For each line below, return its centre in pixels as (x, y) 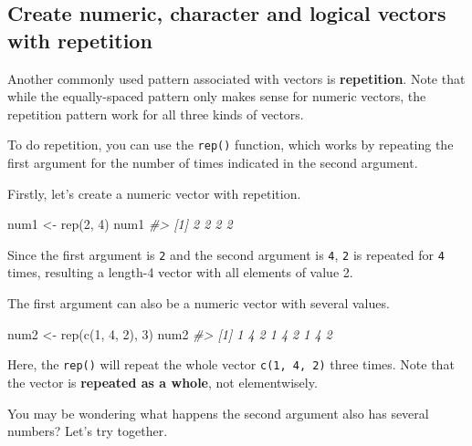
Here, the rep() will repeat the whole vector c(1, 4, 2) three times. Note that (231, 364)
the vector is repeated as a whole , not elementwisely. (163, 382)
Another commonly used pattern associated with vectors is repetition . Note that (236, 78)
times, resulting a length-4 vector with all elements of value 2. (180, 272)
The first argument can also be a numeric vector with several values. (199, 303)
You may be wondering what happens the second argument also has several (218, 413)
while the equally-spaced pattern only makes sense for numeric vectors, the (217, 96)
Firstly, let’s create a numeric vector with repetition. (154, 193)
